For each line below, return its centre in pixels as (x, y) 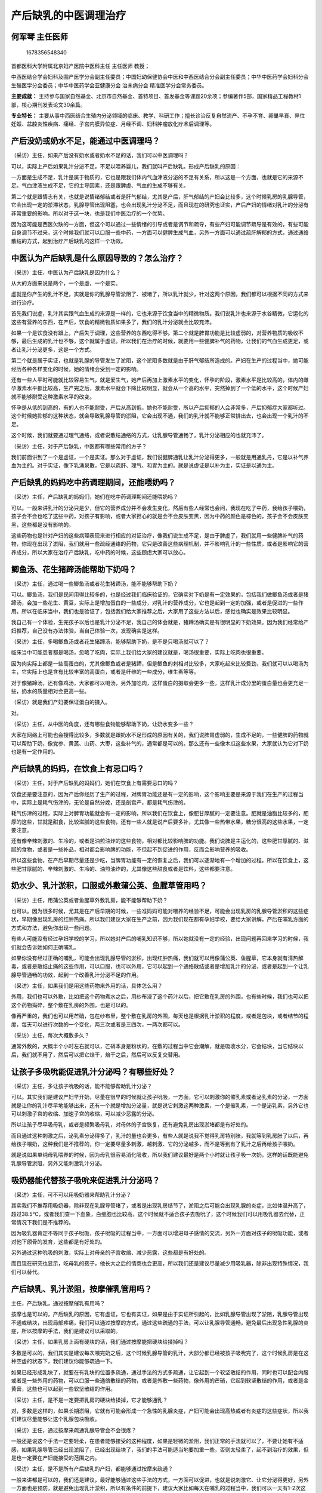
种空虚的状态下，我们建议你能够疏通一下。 (63, 1361)
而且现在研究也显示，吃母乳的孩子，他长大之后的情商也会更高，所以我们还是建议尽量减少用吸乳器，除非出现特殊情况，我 (160, 1264)
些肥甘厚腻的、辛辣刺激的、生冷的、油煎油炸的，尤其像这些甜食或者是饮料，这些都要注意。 (123, 868)
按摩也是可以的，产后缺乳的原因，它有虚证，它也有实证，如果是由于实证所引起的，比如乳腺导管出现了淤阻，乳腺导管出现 (160, 1314)
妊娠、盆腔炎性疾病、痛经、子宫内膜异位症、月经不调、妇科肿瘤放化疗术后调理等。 (113, 124)
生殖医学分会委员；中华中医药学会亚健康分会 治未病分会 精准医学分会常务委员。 (109, 85)
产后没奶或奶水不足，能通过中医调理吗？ (86, 141)
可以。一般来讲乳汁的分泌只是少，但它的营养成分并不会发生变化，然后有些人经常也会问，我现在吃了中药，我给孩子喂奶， (160, 508)
